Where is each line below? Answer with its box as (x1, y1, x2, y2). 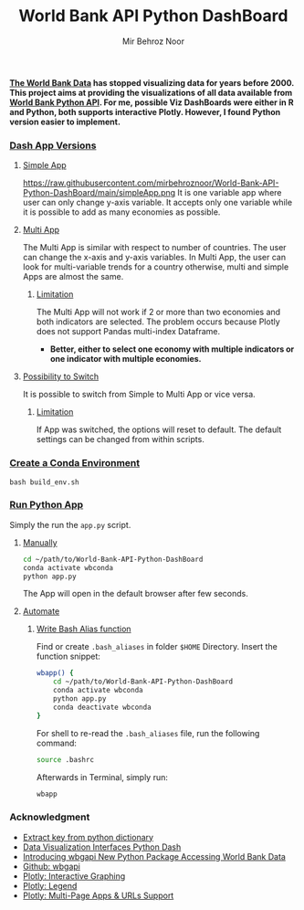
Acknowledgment (9, 810, 90, 823)
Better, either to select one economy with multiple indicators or (49, 344, 295, 354)
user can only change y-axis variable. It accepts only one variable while (22, 197, 293, 208)
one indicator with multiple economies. (49, 354, 203, 365)
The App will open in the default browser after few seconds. (22, 588, 248, 599)
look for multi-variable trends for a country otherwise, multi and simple (22, 261, 289, 272)
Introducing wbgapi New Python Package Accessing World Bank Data (22, 851, 286, 862)
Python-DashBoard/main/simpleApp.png (22, 187, 176, 198)
